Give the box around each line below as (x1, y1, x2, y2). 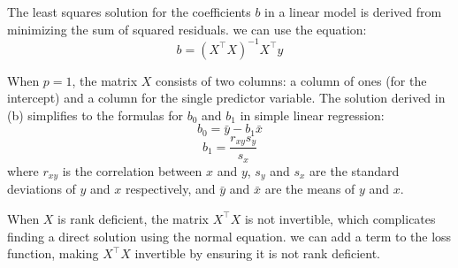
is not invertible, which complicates (244, 209, 436, 227)
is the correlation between (62, 161, 202, 180)
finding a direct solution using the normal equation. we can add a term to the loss (7, 226, 452, 245)
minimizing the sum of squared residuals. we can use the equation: (7, 19, 367, 38)
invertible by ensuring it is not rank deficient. (134, 244, 380, 263)
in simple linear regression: (240, 105, 385, 124)
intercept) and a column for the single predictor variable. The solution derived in (7, 88, 446, 107)
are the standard (309, 161, 400, 180)
